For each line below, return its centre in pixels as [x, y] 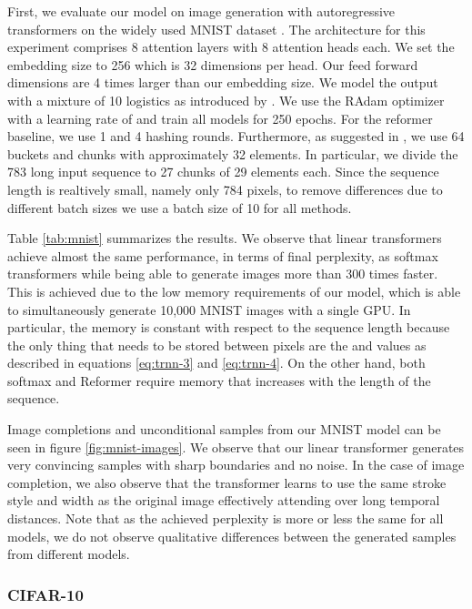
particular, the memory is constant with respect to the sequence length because [229, 327]
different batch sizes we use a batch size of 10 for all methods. [180, 207]
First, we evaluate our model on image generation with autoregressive [201, 11]
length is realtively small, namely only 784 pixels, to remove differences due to [225, 189]
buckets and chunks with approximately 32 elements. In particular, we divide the [233, 153]
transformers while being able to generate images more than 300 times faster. [223, 274]
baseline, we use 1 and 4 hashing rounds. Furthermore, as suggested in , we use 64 [236, 136]
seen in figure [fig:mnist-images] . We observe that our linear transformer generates [236, 447]
